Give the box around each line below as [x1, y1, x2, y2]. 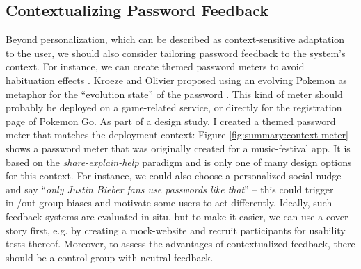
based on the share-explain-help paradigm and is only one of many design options [6, 154, 352, 169]
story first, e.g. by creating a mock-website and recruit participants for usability [6, 222, 346, 237]
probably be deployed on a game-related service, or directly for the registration [6, 100, 342, 115]
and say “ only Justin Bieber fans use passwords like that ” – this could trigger [6, 181, 334, 196]
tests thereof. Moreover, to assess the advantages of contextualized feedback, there [6, 236, 355, 251]
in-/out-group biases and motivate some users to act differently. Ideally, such [6, 195, 332, 210]
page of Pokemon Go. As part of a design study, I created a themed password [6, 113, 336, 128]
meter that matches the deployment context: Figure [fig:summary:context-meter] [6, 127, 348, 142]
